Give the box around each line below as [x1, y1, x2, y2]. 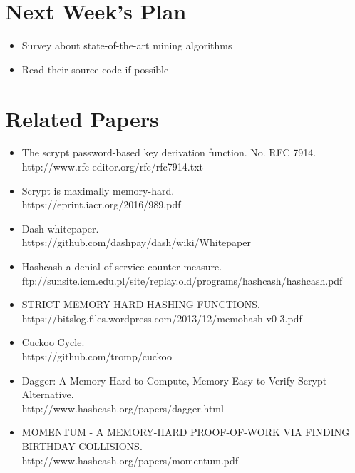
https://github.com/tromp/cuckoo [21, 348, 172, 363]
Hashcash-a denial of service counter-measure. [21, 259, 222, 273]
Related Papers [5, 103, 159, 133]
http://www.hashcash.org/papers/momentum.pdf [21, 452, 239, 467]
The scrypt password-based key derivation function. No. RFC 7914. [21, 145, 317, 160]
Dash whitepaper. [21, 220, 99, 235]
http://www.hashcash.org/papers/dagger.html [21, 400, 224, 415]
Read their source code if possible [21, 61, 169, 76]
